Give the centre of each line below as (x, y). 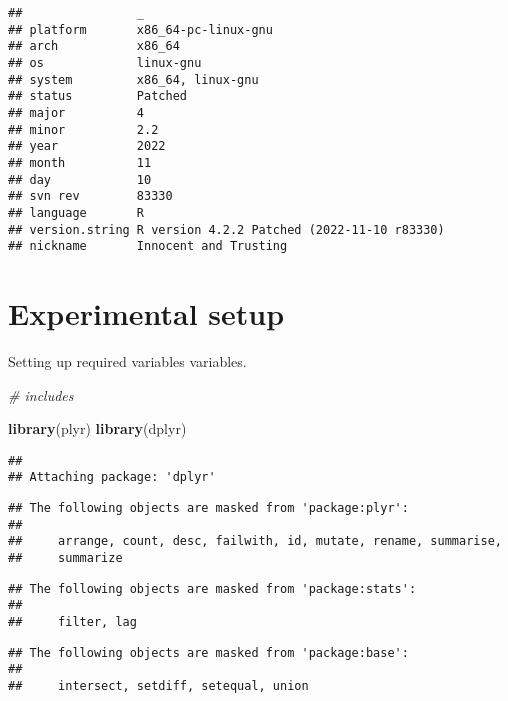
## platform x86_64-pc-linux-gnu (140, 29)
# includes (41, 394)
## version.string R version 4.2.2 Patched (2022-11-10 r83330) (226, 229)
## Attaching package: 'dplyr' (112, 477)
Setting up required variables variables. (127, 360)
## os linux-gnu (105, 62)
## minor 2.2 (83, 129)
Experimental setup (146, 313)
